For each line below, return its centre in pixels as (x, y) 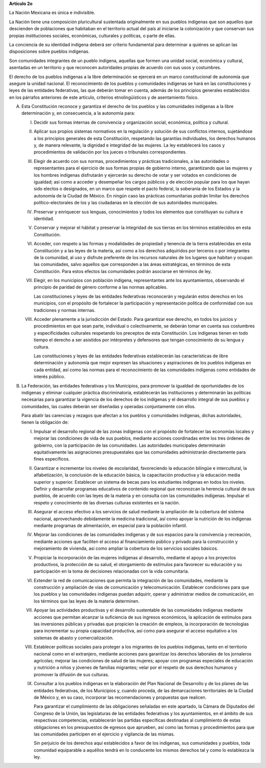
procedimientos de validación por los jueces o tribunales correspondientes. (110, 152)
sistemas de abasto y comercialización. (74, 638)
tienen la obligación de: (45, 422)
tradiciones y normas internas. (65, 310)
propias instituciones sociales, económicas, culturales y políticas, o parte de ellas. (92, 36)
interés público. (50, 377)
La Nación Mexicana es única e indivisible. (52, 13)
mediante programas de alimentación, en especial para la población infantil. (110, 525)
